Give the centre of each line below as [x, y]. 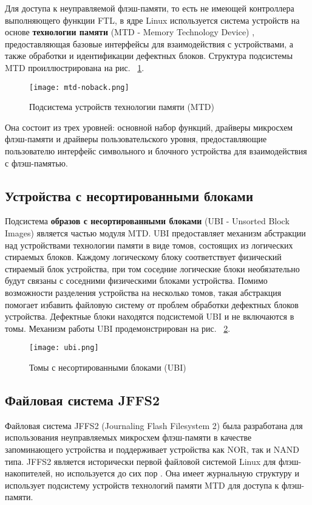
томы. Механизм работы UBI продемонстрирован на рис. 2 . [118, 328]
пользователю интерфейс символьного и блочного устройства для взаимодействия [156, 151]
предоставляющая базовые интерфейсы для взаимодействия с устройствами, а [149, 43]
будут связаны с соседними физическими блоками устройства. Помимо [136, 280]
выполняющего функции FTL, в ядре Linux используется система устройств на [152, 20]
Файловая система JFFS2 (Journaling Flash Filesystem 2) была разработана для [154, 425]
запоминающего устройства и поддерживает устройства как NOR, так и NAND [152, 449]
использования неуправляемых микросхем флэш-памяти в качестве [128, 437]
